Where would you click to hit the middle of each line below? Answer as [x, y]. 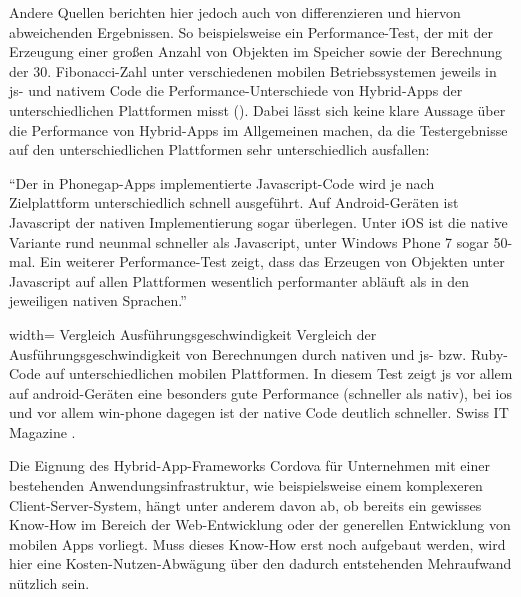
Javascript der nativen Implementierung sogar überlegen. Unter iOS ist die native [258, 221]
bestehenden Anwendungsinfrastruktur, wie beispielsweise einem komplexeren [246, 485]
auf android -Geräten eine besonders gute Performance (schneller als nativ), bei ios [260, 392]
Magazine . [42, 431]
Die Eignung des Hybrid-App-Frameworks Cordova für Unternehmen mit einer [249, 465]
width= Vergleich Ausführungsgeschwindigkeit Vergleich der [193, 333]
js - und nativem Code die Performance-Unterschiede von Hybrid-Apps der [236, 90]
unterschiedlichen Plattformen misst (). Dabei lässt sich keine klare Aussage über [257, 109]
